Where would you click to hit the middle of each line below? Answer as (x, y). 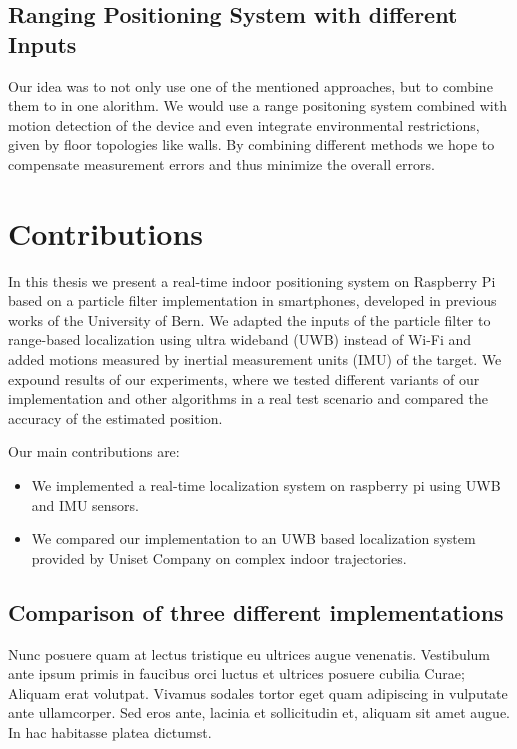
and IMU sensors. (85, 504)
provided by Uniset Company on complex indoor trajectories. (219, 557)
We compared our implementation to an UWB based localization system (253, 538)
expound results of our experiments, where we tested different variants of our (244, 378)
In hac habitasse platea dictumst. (110, 731)
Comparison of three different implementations (256, 611)
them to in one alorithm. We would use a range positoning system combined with (257, 105)
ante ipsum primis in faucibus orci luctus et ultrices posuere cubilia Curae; (236, 673)
